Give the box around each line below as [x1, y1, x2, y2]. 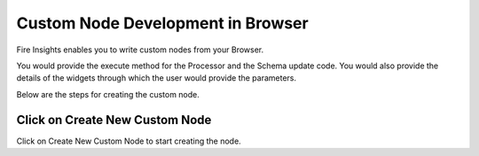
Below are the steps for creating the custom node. [16, 89, 200, 99]
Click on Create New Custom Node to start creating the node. [16, 136, 241, 146]
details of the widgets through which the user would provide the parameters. [16, 73, 297, 83]
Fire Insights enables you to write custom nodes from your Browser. [16, 44, 264, 55]
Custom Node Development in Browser [16, 13, 310, 33]
